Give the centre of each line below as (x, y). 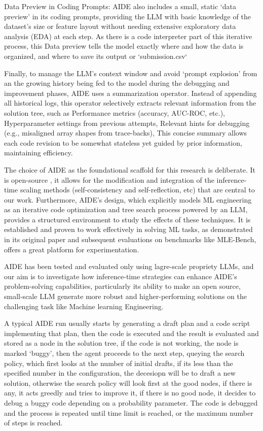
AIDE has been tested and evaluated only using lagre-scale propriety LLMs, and (129, 266)
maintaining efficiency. (39, 153)
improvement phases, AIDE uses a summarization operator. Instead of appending (130, 93)
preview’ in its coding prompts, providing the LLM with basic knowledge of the (127, 16)
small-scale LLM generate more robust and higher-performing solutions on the (125, 296)
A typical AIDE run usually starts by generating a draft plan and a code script (127, 323)
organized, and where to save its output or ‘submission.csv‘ (96, 56)
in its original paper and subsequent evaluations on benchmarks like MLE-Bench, (130, 239)
